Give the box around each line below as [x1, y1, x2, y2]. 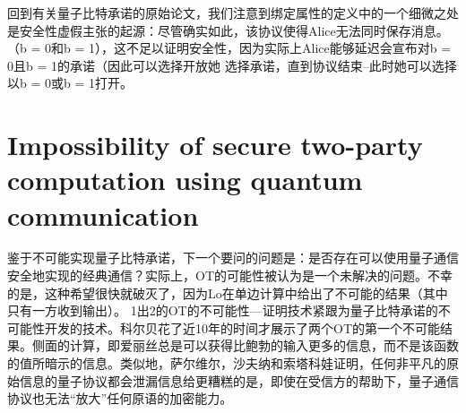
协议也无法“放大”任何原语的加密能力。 [7, 389, 233, 408]
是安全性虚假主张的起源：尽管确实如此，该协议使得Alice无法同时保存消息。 [7, 21, 449, 39]
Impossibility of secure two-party [7, 126, 423, 163]
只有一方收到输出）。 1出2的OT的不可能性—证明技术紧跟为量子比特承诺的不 [7, 301, 451, 320]
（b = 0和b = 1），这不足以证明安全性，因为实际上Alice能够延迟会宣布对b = [7, 39, 452, 57]
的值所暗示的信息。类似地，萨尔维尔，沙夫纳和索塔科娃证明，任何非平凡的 [7, 354, 446, 373]
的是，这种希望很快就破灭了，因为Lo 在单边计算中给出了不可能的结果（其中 [7, 283, 448, 302]
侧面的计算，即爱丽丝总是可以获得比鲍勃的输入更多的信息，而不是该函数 [31, 336, 459, 355]
